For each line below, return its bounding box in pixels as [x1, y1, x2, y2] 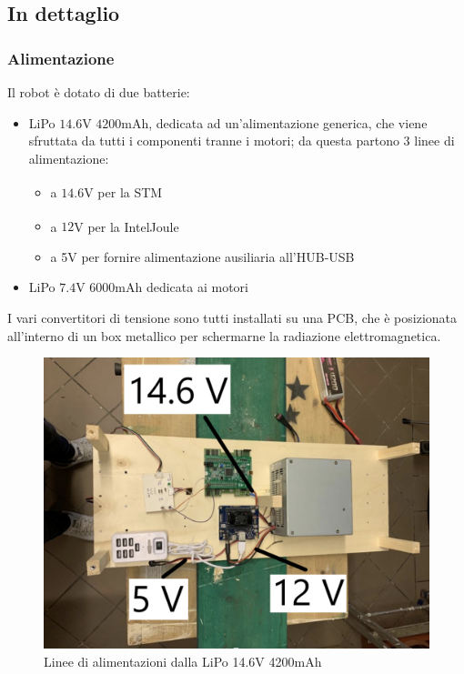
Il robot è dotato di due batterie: [7, 83, 190, 101]
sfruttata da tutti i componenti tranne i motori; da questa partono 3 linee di [28, 131, 455, 150]
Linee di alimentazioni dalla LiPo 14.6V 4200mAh [44, 651, 322, 670]
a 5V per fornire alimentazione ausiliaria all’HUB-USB [50, 246, 355, 266]
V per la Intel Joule [74, 216, 179, 236]
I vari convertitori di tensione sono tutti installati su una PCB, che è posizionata [7, 308, 458, 327]
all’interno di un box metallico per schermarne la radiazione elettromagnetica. [7, 326, 441, 345]
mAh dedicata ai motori [115, 277, 248, 297]
